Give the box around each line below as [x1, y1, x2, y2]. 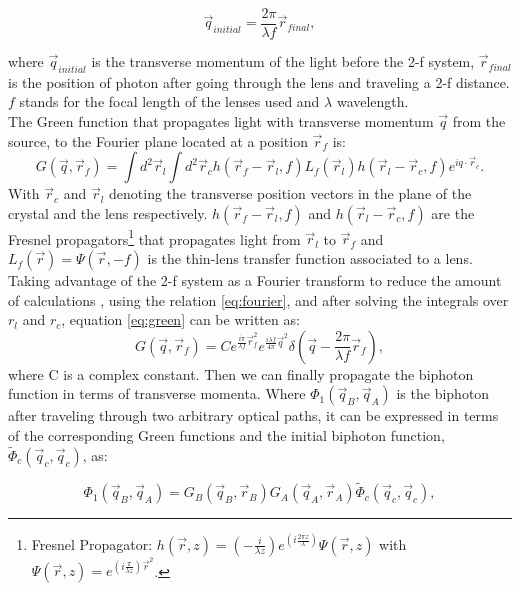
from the [452, 111, 506, 132]
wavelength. [336, 91, 409, 112]
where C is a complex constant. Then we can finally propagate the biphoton [8, 363, 474, 384]
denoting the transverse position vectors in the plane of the [109, 183, 472, 204]
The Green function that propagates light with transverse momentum [8, 111, 434, 132]
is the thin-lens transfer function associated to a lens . [147, 248, 473, 269]
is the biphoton [396, 383, 490, 404]
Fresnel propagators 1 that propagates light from [8, 225, 301, 249]
